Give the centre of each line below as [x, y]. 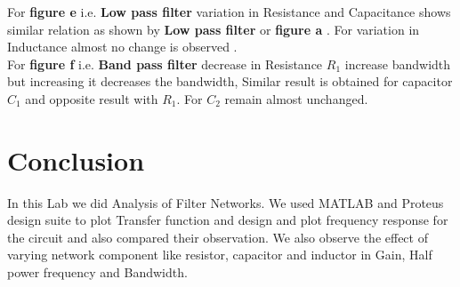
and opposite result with [92, 98]
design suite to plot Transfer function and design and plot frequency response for [228, 220]
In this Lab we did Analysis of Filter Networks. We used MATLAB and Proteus [226, 202]
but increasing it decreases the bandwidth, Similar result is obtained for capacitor [230, 81]
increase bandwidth [398, 64]
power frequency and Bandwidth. [97, 272]
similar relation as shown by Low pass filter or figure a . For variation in [214, 29]
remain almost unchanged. [296, 98]
